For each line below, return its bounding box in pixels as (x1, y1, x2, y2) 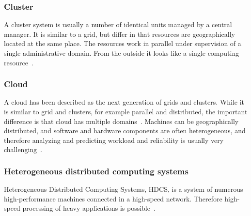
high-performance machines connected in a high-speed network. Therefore (4, 193, 222, 203)
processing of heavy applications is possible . (22, 203, 156, 213)
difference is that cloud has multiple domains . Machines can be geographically (4, 116, 239, 126)
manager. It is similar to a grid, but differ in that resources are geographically (4, 29, 235, 39)
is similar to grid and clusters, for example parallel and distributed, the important (4, 107, 248, 116)
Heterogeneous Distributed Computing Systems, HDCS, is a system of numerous (4, 184, 243, 194)
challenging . (4, 144, 42, 154)
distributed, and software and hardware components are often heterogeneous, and (4, 125, 246, 136)
